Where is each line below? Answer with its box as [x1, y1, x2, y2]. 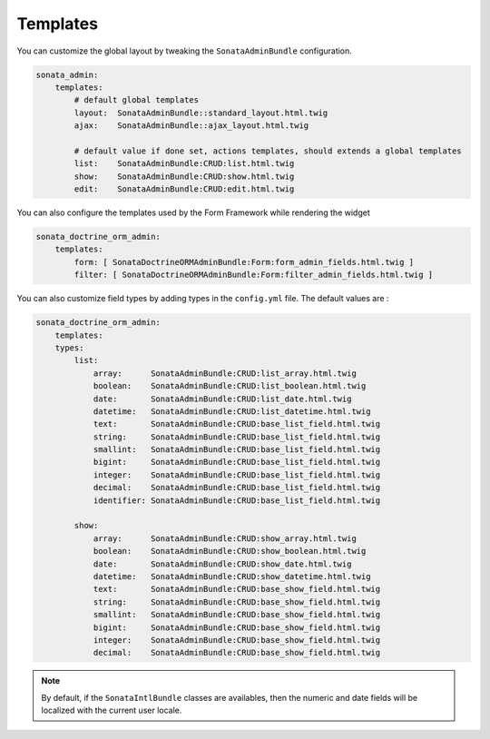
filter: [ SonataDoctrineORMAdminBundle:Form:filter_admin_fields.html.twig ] [73, 270, 434, 281]
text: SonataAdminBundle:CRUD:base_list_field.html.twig [93, 419, 381, 429]
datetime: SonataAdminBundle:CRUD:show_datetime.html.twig [93, 571, 371, 581]
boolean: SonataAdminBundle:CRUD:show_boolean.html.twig [93, 546, 367, 557]
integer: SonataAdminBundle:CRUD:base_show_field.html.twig [93, 635, 381, 645]
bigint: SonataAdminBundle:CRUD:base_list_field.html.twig [93, 457, 381, 468]
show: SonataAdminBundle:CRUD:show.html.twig [73, 171, 295, 182]
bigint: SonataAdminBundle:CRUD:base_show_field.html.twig [93, 622, 381, 633]
